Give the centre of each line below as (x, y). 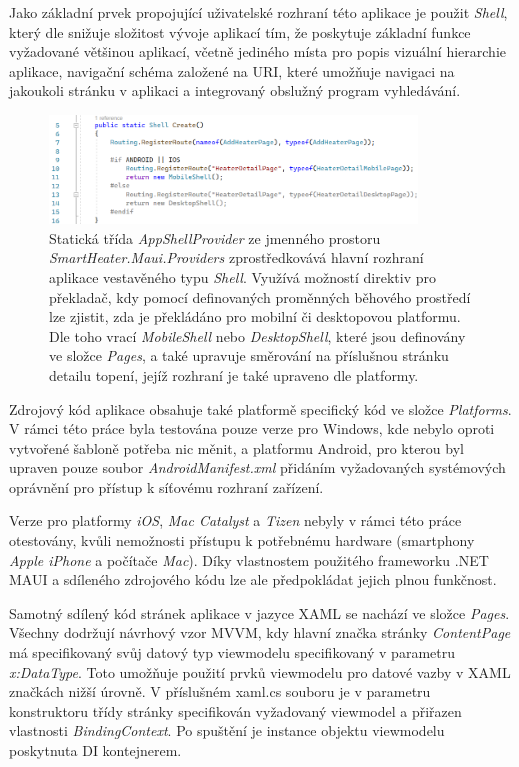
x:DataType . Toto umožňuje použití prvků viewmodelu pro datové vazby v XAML (260, 671)
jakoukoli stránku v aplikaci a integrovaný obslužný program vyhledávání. (235, 90)
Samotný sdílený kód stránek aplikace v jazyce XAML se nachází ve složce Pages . (259, 612)
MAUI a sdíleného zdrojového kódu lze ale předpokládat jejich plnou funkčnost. (253, 579)
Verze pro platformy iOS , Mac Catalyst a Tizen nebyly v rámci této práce (235, 520)
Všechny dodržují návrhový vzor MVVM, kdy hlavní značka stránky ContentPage (260, 632)
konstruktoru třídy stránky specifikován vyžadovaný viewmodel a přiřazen (235, 710)
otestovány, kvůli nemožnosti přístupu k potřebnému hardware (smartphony (242, 540)
